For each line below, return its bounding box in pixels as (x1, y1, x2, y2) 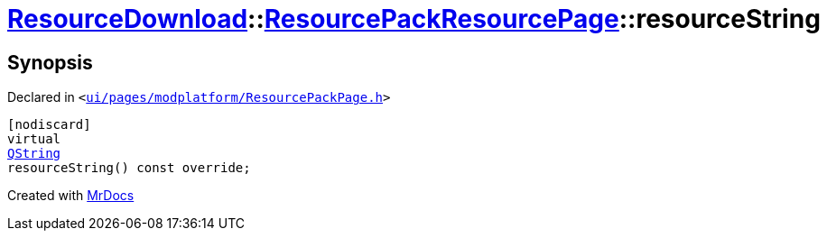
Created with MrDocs (7, 188, 135, 204)
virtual (7, 132, 61, 147)
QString (7, 146, 61, 161)
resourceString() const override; (7, 160, 251, 176)
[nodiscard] (7, 117, 91, 133)
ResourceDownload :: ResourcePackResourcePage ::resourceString (7, 4, 821, 34)
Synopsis (7, 50, 93, 74)
